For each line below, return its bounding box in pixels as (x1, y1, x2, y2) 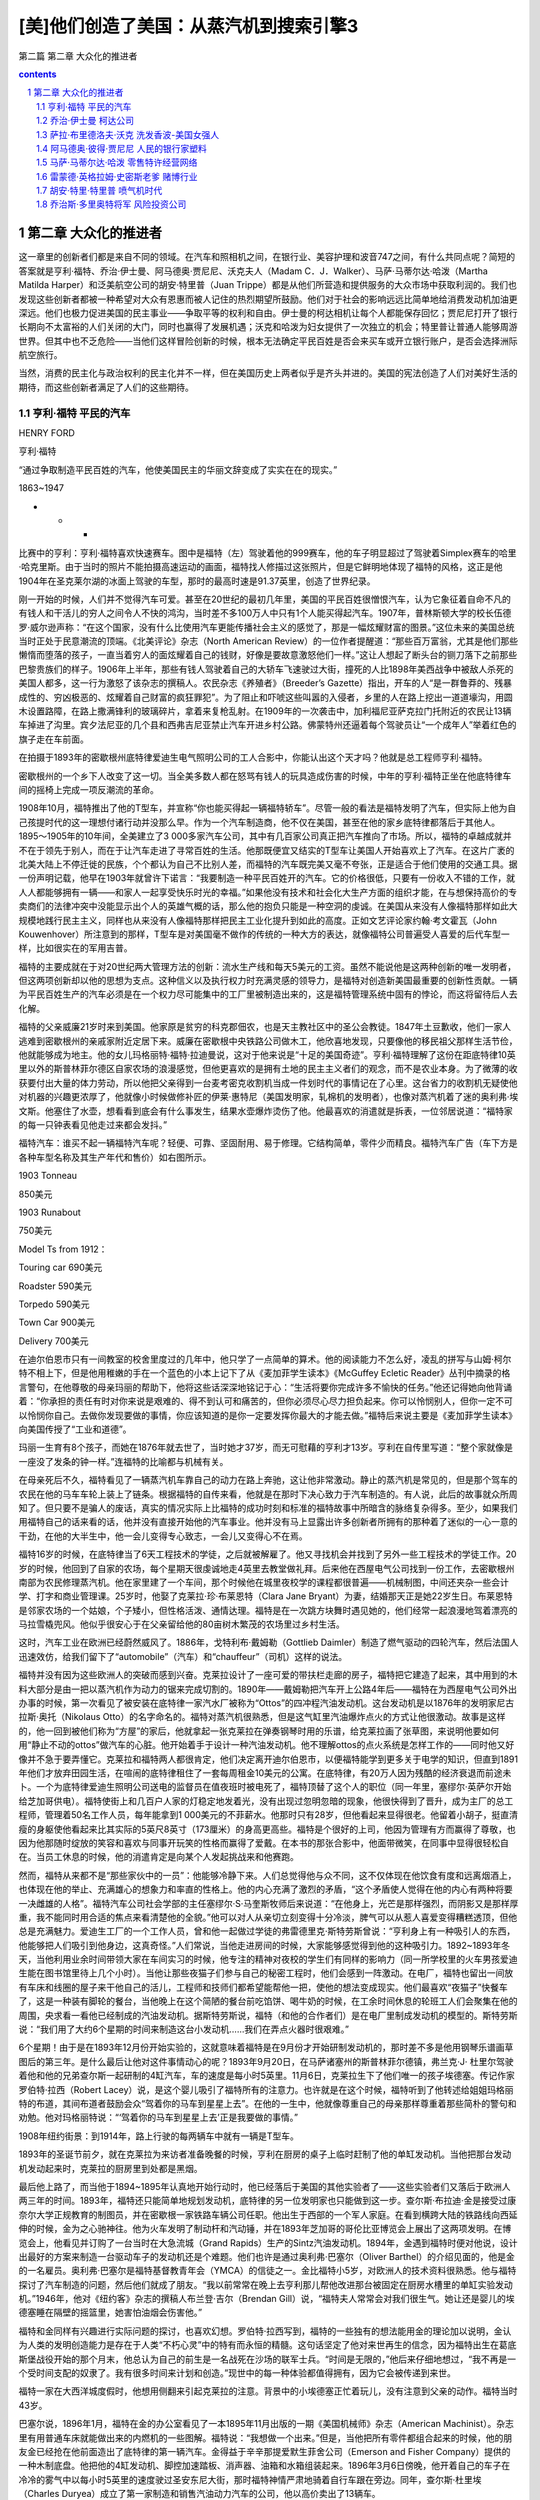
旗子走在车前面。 (18, 733, 89, 745)
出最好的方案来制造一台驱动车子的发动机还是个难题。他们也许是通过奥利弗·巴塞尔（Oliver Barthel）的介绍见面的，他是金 (18, 2250, 515, 2262)
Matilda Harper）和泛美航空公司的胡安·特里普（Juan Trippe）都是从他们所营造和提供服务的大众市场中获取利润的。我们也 (18, 279, 517, 291)
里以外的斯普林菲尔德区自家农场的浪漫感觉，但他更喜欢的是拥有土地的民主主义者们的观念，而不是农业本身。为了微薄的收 (18, 1063, 518, 1075)
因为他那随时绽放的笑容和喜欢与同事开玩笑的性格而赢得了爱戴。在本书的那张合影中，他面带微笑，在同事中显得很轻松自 (18, 1836, 509, 1849)
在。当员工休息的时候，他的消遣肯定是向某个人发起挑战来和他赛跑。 (18, 1851, 299, 1863)
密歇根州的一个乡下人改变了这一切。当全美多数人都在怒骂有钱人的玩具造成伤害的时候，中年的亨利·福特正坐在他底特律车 (18, 770, 512, 782)
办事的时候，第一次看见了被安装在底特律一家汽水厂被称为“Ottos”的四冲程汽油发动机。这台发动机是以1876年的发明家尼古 (18, 1697, 515, 1709)
